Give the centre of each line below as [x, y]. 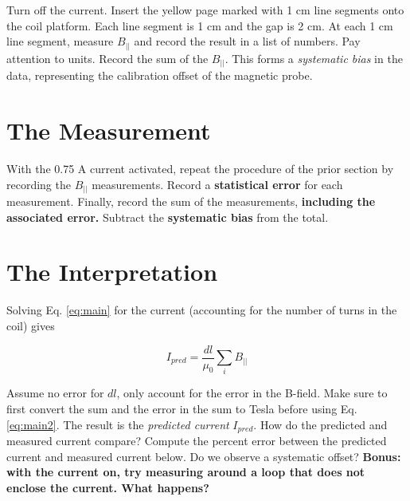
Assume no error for [55, 393]
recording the [39, 184]
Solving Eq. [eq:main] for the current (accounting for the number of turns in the [202, 310]
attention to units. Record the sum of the [107, 58]
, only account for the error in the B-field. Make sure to [252, 393]
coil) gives [31, 325]
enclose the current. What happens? [108, 487]
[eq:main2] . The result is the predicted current [118, 424]
